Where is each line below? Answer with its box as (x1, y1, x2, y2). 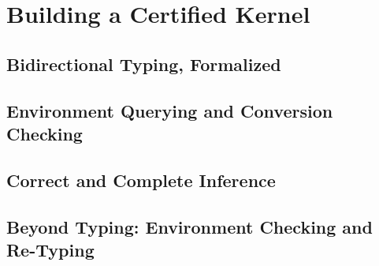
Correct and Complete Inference (6, 167, 276, 192)
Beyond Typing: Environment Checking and (6, 214, 373, 238)
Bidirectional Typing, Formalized (6, 51, 281, 76)
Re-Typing (6, 237, 95, 261)
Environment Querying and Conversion (6, 98, 333, 122)
